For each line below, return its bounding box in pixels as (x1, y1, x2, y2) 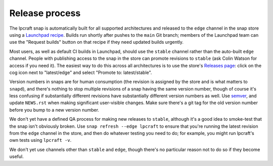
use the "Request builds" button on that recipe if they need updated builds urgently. (9, 39, 184, 45)
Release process (9, 8, 81, 19)
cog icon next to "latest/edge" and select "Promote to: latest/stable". (9, 69, 152, 75)
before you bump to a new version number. (9, 107, 100, 113)
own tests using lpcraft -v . (9, 137, 72, 143)
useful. (9, 153, 24, 159)
